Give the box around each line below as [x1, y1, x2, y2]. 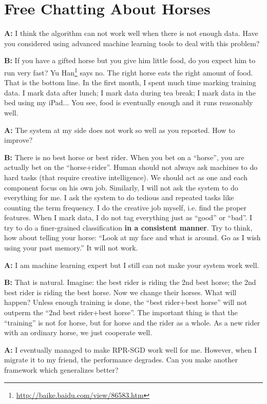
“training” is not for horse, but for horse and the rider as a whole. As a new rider [4, 317, 260, 328]
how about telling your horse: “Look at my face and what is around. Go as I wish [4, 232, 261, 243]
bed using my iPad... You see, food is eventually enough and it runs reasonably [4, 97, 253, 108]
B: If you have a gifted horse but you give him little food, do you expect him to [4, 55, 256, 66]
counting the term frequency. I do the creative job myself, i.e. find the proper [4, 202, 247, 213]
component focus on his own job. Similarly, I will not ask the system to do [4, 182, 238, 193]
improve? [4, 134, 33, 145]
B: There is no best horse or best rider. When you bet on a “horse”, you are [4, 151, 244, 162]
